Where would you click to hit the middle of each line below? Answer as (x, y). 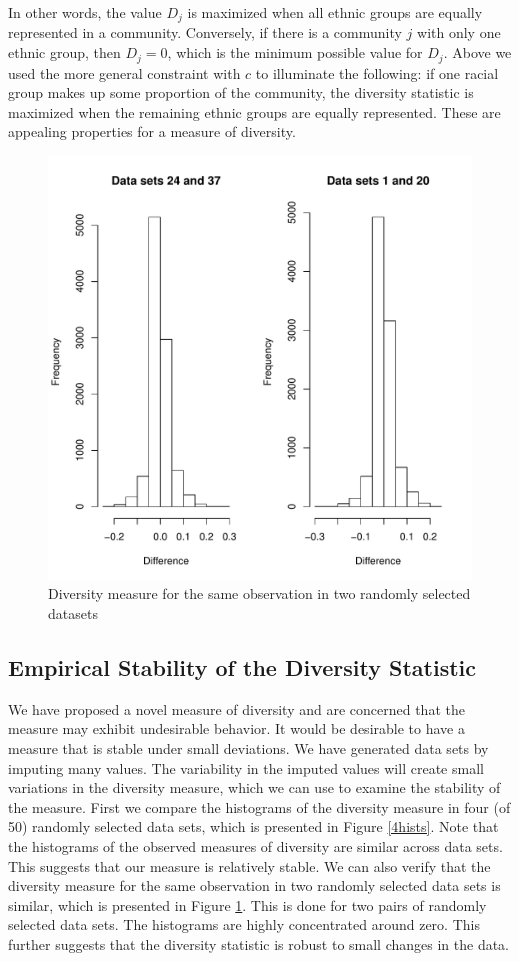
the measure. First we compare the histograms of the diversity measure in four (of (259, 806)
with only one (459, 32)
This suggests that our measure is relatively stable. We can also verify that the (249, 865)
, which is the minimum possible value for (295, 52)
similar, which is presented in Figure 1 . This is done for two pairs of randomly (247, 904)
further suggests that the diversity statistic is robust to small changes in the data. (259, 943)
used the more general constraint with (124, 72)
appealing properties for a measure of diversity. (152, 131)
